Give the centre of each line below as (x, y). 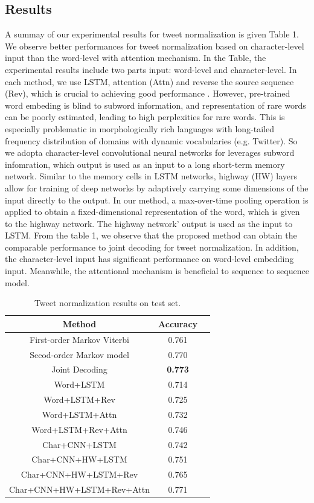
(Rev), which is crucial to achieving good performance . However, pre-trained (148, 93)
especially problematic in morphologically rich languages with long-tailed (139, 128)
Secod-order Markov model (79, 354)
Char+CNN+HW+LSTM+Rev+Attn (80, 489)
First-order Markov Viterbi (79, 339)
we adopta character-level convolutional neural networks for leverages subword (150, 152)
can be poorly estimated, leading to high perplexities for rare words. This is (145, 117)
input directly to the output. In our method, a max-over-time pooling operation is (157, 200)
